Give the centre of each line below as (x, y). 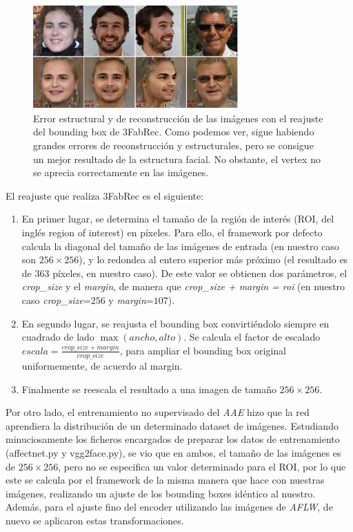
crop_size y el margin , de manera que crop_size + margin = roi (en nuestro (183, 286)
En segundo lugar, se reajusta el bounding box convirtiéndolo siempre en (175, 323)
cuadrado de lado (58, 337)
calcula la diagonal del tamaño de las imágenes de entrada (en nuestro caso (180, 246)
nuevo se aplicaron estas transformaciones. (95, 521)
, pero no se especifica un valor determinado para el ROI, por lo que (202, 466)
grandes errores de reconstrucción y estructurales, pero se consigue (173, 145)
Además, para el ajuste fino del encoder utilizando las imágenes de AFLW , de (169, 507)
